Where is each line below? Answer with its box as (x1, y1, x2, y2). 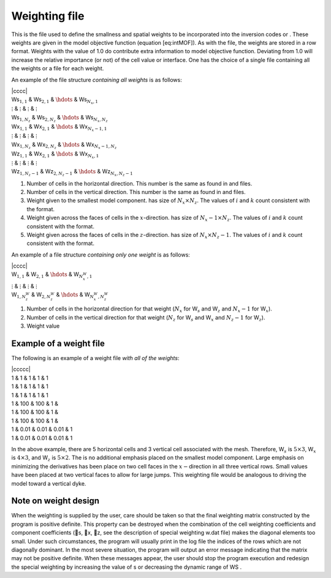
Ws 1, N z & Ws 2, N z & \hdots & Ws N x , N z (11, 113, 108, 123)
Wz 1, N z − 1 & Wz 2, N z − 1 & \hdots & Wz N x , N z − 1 (11, 168, 133, 178)
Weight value (26, 322, 60, 330)
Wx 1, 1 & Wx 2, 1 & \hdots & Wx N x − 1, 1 (11, 123, 107, 133)
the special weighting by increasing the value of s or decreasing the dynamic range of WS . (11, 563, 242, 571)
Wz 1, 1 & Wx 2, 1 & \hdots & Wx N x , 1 (11, 150, 99, 159)
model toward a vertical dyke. (11, 479, 86, 487)
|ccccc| (11, 366, 31, 373)
